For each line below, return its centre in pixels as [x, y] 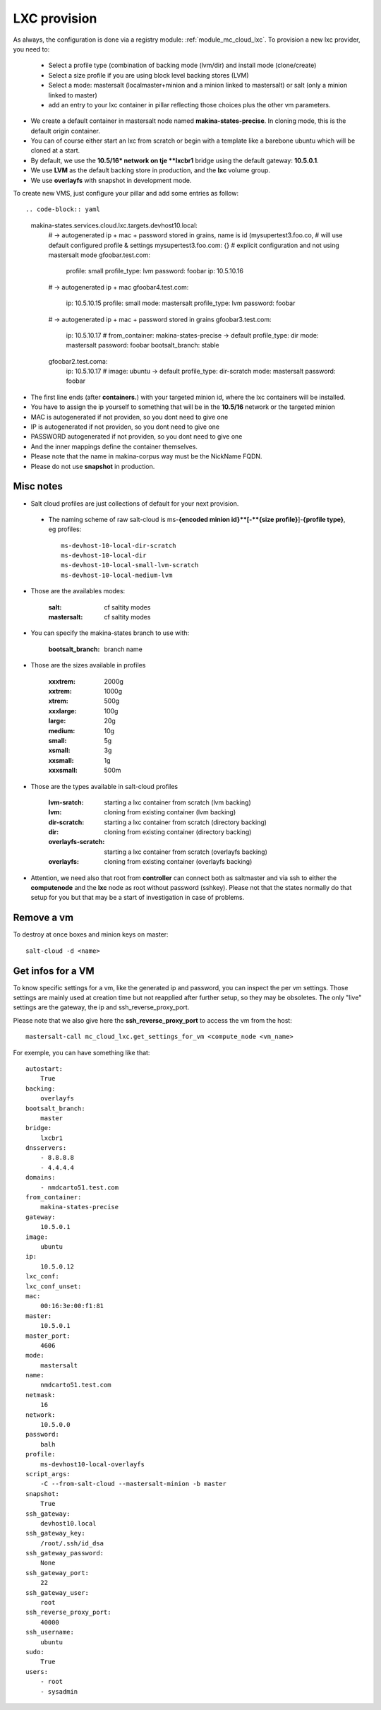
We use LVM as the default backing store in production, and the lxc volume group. [151, 170]
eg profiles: [65, 529]
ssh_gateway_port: [58, 1573]
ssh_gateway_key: [55, 1533]
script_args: [48, 1474]
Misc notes [38, 486]
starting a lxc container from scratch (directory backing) [186, 822]
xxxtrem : [62, 681]
